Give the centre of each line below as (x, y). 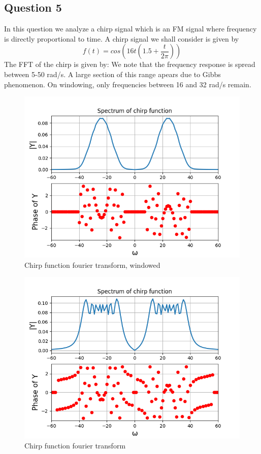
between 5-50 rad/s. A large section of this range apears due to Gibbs (112, 74)
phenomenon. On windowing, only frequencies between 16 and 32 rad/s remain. (128, 84)
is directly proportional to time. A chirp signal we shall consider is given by (122, 38)
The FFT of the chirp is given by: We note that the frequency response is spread (130, 64)
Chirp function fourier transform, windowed (92, 265)
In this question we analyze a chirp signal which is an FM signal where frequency (130, 29)
